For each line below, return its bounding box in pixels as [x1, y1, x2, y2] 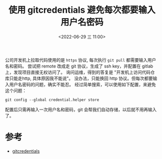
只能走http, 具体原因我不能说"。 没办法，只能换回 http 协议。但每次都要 [9, 75, 153, 81]
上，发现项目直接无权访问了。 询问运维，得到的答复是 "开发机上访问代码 [5, 69, 151, 75]
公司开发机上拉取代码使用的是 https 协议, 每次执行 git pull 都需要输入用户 [5, 57, 156, 63]
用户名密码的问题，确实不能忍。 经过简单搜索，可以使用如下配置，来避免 [9, 81, 156, 87]
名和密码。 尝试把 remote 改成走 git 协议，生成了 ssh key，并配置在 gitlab [5, 63, 154, 69]
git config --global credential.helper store [5, 97, 99, 102]
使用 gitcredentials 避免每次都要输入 [8, 4, 156, 16]
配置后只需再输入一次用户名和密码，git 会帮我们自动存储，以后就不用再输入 [5, 106, 157, 113]
